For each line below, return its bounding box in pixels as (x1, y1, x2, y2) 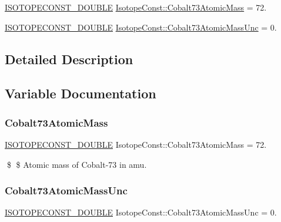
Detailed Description (5, 49, 133, 68)
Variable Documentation (5, 84, 156, 102)
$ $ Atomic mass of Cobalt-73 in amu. (6, 158, 147, 170)
